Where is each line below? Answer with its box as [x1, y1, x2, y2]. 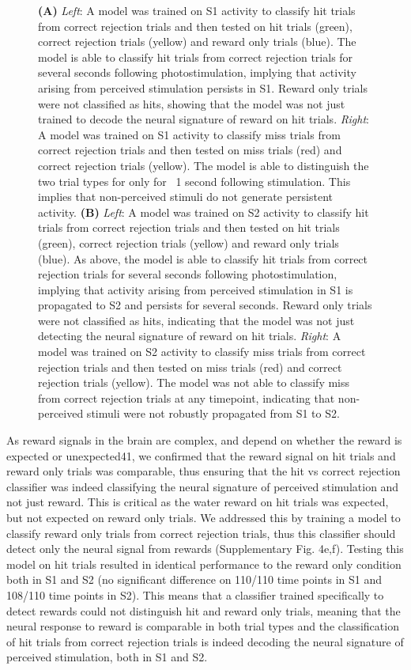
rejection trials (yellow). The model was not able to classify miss [38, 374, 350, 391]
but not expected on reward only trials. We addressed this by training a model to [6, 509, 401, 525]
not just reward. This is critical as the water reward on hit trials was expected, [6, 494, 389, 510]
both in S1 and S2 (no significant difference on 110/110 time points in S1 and [6, 571, 383, 588]
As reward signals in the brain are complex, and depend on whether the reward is [6, 432, 402, 449]
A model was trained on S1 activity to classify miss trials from [38, 126, 341, 142]
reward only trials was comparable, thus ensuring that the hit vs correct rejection [6, 463, 401, 479]
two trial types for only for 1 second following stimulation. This [38, 172, 351, 189]
